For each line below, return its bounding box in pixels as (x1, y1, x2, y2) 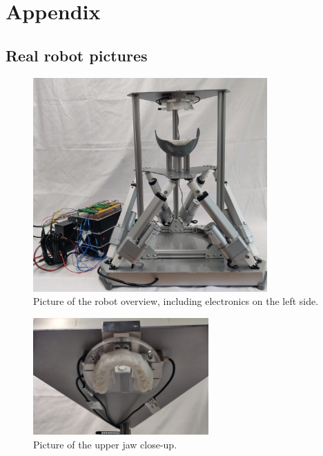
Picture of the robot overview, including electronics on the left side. (33, 294, 319, 308)
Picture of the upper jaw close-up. (33, 437, 177, 451)
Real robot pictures (6, 44, 148, 66)
